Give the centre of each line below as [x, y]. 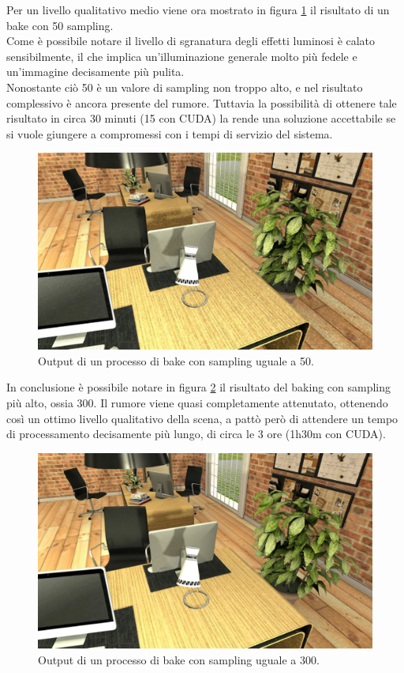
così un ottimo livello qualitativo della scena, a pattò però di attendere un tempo [202, 418]
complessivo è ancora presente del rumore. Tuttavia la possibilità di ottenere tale [202, 102]
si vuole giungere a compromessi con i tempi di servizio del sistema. [170, 133]
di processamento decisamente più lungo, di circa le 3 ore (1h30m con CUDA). [196, 434]
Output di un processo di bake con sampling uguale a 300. [179, 659]
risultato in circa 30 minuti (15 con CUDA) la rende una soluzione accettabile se [201, 118]
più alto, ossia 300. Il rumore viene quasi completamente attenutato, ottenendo [197, 402]
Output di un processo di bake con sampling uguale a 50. [176, 360]
